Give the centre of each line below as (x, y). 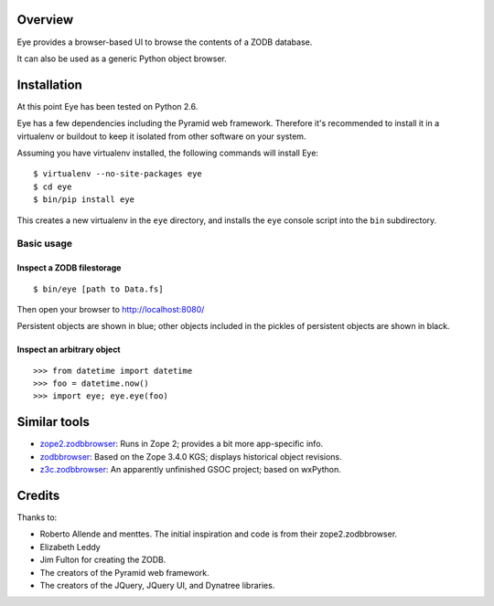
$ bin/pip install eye (84, 200)
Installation (49, 85)
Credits (38, 495)
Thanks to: (37, 517)
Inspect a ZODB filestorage (69, 268)
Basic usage (45, 244)
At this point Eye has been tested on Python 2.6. (107, 106)
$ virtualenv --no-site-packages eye (118, 174)
